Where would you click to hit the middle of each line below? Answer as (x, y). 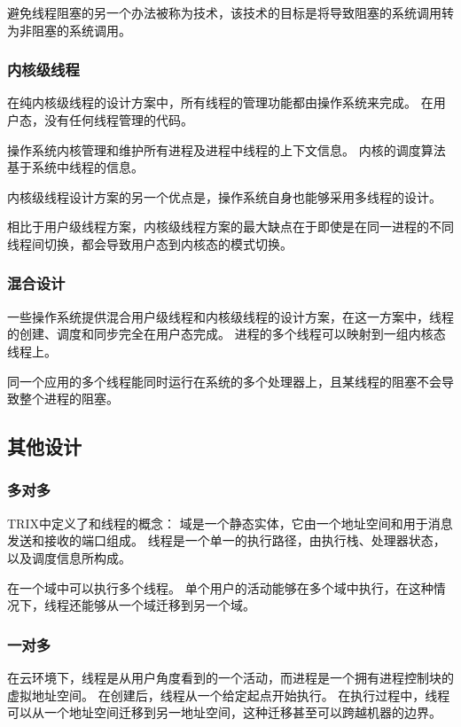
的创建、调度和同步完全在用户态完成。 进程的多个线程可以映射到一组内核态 (227, 334)
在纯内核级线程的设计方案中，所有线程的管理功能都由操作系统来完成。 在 (220, 102)
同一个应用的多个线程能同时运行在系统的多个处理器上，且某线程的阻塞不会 (224, 381)
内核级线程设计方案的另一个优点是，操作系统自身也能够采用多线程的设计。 (224, 196)
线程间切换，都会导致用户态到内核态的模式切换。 (150, 243)
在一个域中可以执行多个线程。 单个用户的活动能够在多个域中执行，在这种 (220, 587)
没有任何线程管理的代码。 (118, 120)
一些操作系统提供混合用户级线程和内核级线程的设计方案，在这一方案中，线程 (230, 316)
